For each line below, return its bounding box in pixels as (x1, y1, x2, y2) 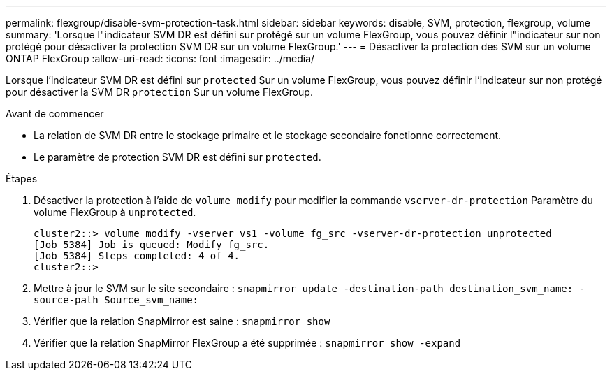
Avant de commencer (6, 108, 104, 120)
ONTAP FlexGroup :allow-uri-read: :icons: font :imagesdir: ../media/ (6, 52, 315, 64)
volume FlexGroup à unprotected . (34, 206, 196, 218)
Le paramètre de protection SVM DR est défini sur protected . (34, 151, 321, 163)
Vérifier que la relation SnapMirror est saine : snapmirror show (34, 315, 330, 327)
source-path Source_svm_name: (34, 294, 199, 305)
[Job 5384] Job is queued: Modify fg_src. (34, 239, 270, 250)
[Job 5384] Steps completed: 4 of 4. (34, 250, 240, 261)
